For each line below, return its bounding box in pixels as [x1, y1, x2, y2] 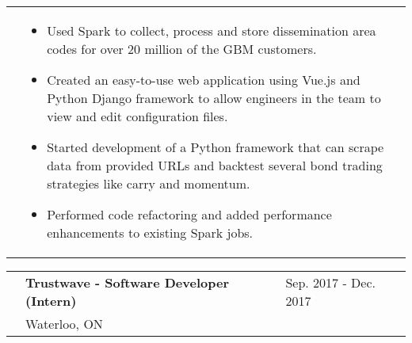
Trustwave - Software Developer [25, 273, 229, 292]
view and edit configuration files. [47, 107, 228, 125]
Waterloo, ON [25, 314, 103, 333]
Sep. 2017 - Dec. [285, 273, 376, 292]
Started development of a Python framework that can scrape [47, 138, 384, 156]
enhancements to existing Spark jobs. [47, 223, 254, 242]
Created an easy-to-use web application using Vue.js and [47, 71, 360, 89]
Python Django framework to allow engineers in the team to [47, 89, 381, 107]
